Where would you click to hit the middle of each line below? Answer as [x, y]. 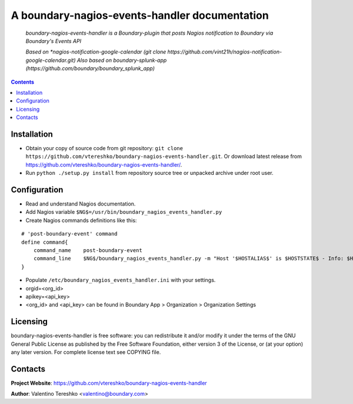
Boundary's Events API [54, 41]
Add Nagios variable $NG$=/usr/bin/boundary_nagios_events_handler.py [124, 212]
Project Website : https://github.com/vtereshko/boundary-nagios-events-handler [109, 383]
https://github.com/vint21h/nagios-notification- [225, 52]
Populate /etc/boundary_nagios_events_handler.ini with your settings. [121, 280]
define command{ [45, 242]
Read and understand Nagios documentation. [81, 204]
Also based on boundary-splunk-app [122, 60]
